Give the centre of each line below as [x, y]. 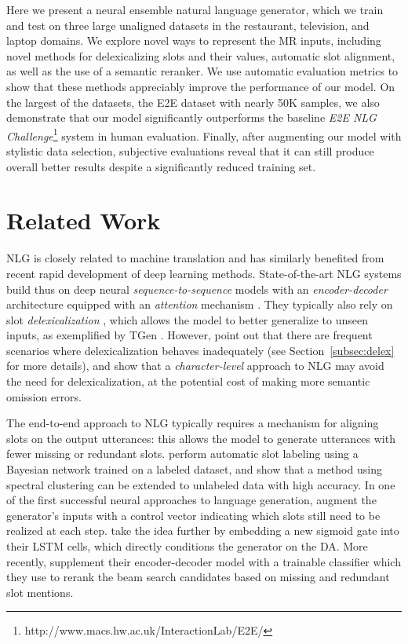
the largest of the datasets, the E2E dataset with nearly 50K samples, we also [193, 102]
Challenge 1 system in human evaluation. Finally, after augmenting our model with [204, 134]
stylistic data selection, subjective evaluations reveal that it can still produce [190, 151]
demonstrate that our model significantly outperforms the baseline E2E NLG [191, 117]
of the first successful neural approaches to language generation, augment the [191, 500]
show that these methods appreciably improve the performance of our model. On [201, 86]
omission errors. [44, 396]
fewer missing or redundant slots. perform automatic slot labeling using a [182, 454]
